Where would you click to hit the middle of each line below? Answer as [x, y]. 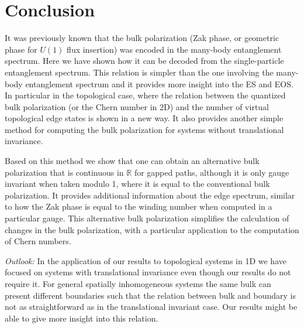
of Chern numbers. [38, 241]
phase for [21, 49]
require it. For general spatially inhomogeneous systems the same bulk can [138, 283]
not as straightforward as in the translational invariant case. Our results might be [151, 307]
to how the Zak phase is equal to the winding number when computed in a [139, 206]
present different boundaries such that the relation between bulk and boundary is [150, 295]
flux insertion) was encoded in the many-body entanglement [174, 49]
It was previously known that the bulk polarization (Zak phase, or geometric [142, 38]
